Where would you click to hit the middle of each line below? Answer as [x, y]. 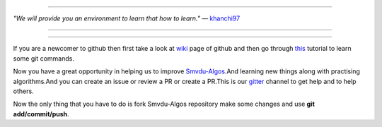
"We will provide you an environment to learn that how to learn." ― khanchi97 [127, 18]
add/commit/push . [41, 114]
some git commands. [44, 58]
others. [24, 91]
